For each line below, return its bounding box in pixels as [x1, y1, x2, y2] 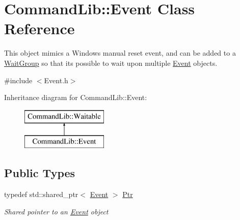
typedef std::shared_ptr [4, 189, 78, 200]
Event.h [44, 75, 68, 85]
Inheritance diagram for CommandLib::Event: [4, 92, 147, 103]
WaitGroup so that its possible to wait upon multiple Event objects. [4, 57, 218, 68]
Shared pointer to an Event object [4, 206, 109, 216]
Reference [4, 18, 75, 39]
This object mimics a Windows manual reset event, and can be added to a [4, 47, 236, 58]
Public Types [4, 165, 75, 181]
